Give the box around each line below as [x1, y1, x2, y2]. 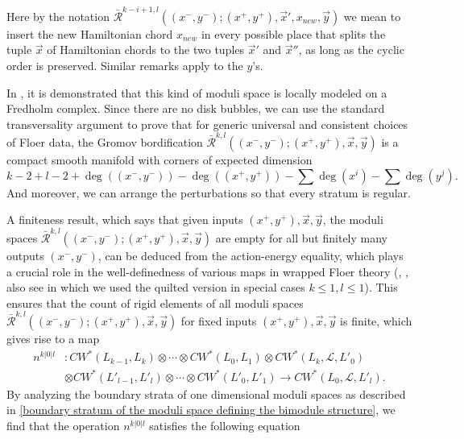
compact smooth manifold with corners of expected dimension [6, 151, 313, 168]
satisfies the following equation [149, 416, 300, 433]
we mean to [343, 7, 401, 24]
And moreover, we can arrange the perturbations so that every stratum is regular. [6, 184, 411, 201]
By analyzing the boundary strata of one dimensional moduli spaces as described [6, 385, 406, 402]
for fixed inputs [180, 313, 257, 329]
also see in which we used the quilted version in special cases [6, 279, 305, 296]
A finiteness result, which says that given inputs [6, 211, 243, 228]
